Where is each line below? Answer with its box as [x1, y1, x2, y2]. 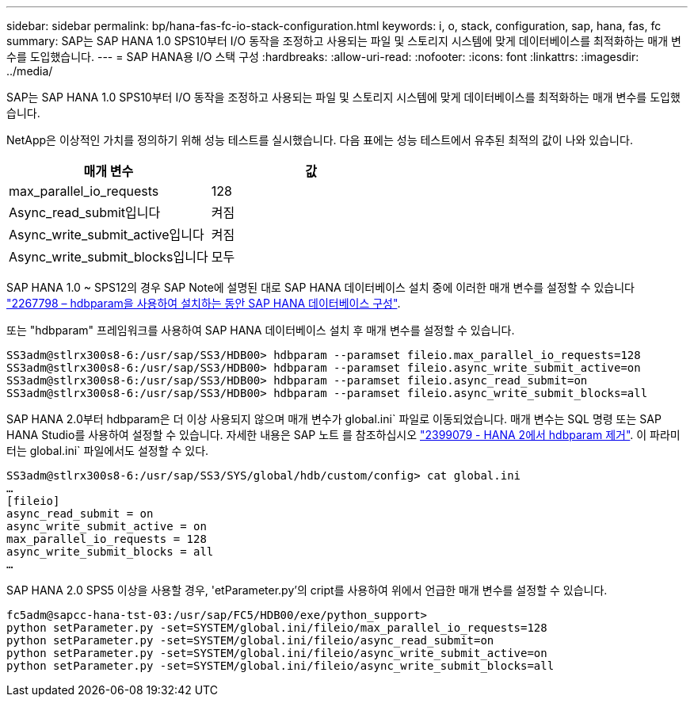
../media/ [6, 64, 53, 78]
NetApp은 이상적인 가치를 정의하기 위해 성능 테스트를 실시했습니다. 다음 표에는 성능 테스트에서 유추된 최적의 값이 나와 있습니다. [6, 133, 633, 147]
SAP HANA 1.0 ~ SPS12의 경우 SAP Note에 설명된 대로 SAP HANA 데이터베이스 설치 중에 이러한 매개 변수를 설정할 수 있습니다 [6, 281, 635, 294]
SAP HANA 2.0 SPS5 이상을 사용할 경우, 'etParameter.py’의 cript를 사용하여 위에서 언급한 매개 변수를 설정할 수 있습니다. [6, 583, 608, 597]
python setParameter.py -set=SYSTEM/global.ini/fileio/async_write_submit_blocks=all [6, 659, 555, 672]
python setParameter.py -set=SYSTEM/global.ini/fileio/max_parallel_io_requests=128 [6, 621, 547, 634]
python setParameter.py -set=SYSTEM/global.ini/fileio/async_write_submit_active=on [6, 647, 547, 659]
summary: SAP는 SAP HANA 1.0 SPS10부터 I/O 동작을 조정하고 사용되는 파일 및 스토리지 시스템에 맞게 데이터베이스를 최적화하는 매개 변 [6, 34, 681, 48]
